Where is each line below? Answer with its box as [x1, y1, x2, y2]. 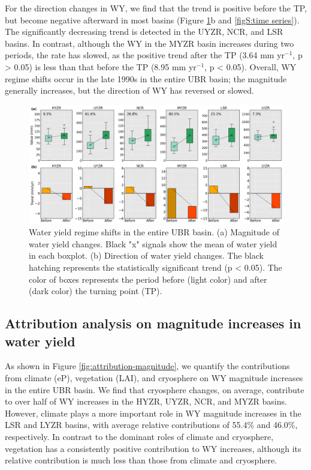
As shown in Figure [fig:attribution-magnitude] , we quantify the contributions [5, 360, 290, 372]
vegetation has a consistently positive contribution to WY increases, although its [5, 442, 301, 454]
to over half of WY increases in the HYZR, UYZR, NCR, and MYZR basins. [5, 395, 287, 408]
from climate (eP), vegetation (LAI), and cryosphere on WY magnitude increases [5, 372, 303, 384]
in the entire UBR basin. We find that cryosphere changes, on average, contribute [5, 383, 304, 396]
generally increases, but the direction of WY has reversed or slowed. [5, 84, 254, 97]
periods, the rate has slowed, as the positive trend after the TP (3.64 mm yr [5, 49, 285, 61]
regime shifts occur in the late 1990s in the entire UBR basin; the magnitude [5, 72, 287, 85]
